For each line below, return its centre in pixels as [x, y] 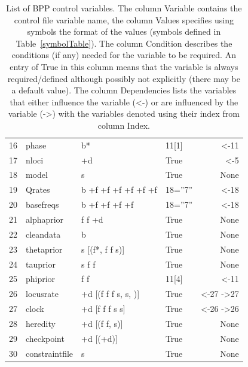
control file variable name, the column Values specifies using [124, 19]
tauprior [41, 264]
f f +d [92, 219]
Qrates [38, 189]
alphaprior [45, 219]
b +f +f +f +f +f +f [119, 189]
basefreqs [42, 204]
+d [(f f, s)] [102, 323]
